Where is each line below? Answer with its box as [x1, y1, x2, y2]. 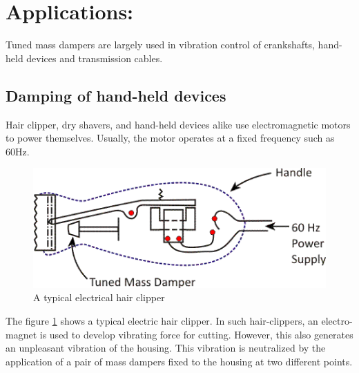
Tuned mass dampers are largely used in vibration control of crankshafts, [6, 37, 315, 52]
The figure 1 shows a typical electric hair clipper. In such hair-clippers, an [6, 314, 318, 328]
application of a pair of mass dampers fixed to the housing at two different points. [6, 354, 353, 368]
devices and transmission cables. [26, 50, 163, 65]
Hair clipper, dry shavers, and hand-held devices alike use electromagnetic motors [6, 117, 351, 131]
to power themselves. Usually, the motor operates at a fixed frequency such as [6, 131, 335, 145]
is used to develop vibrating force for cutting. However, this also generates [39, 327, 353, 341]
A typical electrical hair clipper [33, 290, 165, 305]
